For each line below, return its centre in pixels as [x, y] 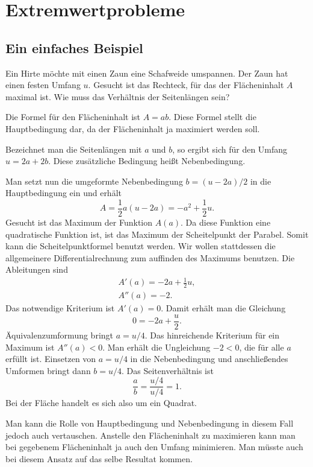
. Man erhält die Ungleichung [156, 347]
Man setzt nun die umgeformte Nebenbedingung [94, 181]
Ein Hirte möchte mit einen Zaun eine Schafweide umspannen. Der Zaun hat [147, 73]
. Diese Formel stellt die [212, 117]
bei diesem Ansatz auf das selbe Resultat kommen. [99, 458]
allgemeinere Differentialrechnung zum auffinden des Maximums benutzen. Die [150, 257]
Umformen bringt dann [48, 370]
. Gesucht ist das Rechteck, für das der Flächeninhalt [186, 85]
